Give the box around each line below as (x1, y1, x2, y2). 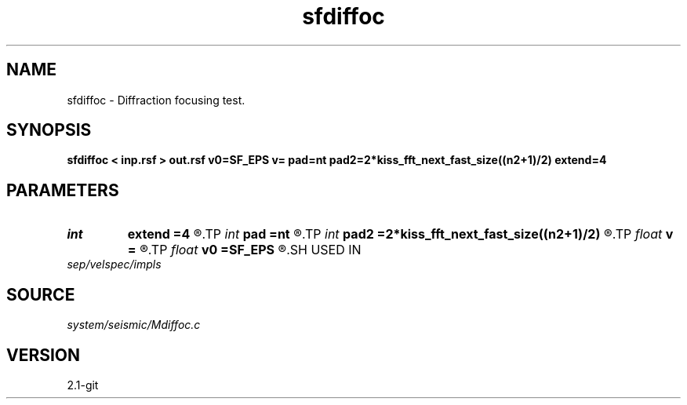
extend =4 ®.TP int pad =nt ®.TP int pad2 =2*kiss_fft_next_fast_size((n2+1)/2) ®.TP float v (127, 226, 674, 243)
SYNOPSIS (6, 120, 92, 140)
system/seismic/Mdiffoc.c (67, 318, 201, 332)
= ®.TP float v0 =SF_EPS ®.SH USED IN (127, 242, 362, 258)
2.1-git (67, 378, 99, 392)
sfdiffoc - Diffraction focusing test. (67, 93, 245, 107)
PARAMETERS (6, 180, 119, 200)
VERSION (6, 345, 81, 365)
